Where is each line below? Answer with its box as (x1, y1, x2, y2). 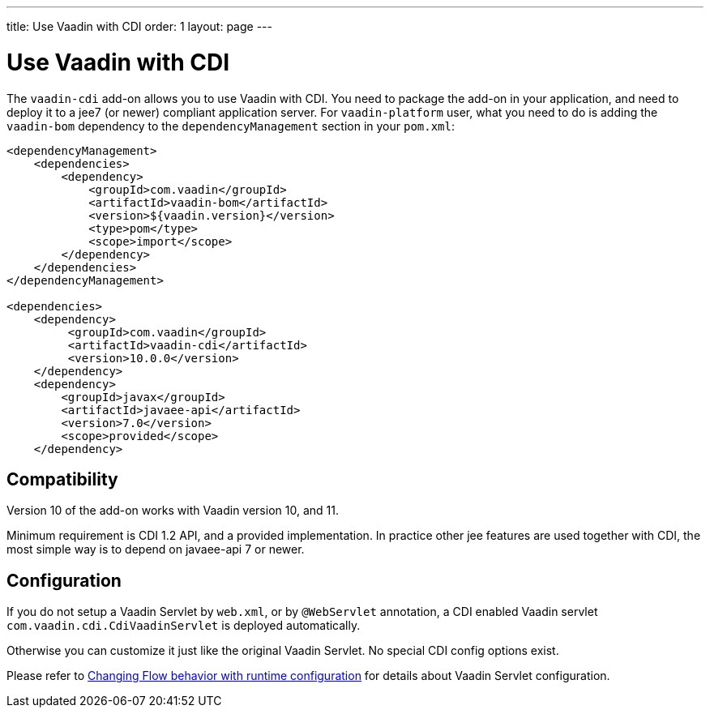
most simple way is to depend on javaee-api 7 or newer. (6, 542, 305, 557)
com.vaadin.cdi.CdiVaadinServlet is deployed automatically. (6, 618, 361, 633)
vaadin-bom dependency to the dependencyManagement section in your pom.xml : (6, 118, 456, 133)
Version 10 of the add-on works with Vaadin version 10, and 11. (6, 503, 339, 518)
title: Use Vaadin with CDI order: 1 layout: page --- (6, 19, 272, 33)
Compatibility (6, 468, 118, 490)
